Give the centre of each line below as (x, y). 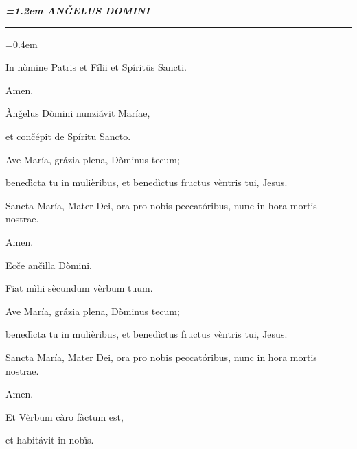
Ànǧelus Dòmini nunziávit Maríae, (78, 113)
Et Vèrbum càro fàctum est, (65, 416)
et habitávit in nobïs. (50, 440)
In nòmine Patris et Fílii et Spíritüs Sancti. (96, 67)
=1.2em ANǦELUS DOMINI (78, 10)
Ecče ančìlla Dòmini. (49, 265)
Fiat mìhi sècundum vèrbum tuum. (79, 288)
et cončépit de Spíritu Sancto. (68, 136)
